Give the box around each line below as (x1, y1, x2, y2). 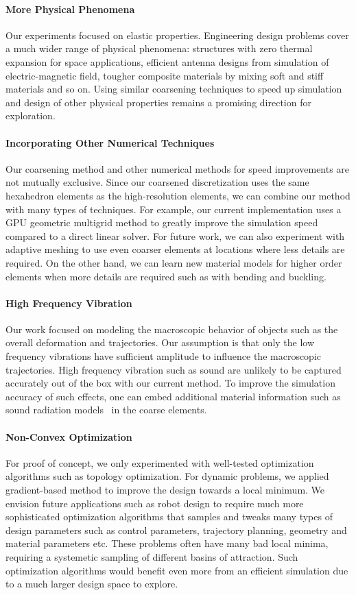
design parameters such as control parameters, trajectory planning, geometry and (5, 522, 347, 537)
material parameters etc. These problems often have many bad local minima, (5, 536, 329, 550)
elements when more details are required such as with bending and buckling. (5, 269, 327, 283)
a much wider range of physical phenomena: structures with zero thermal (5, 41, 313, 56)
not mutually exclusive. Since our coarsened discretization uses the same (5, 175, 309, 189)
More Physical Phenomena (5, 1, 135, 16)
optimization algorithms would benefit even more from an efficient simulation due (5, 563, 348, 577)
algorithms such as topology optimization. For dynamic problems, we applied (5, 469, 329, 483)
